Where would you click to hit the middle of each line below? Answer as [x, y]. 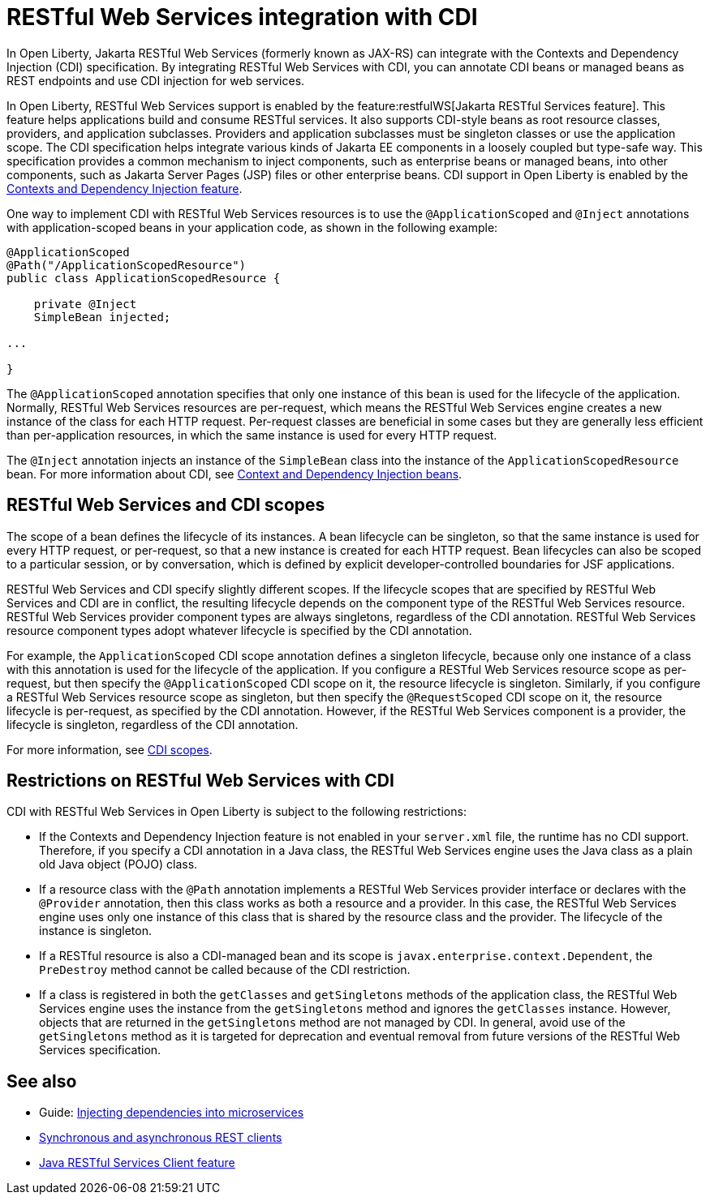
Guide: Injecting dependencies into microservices [172, 1113]
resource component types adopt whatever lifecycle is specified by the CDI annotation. [239, 630]
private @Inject [85, 304]
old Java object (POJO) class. [118, 864]
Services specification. [100, 1050]
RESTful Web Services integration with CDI [242, 17]
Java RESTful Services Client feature [137, 1163]
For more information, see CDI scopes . [110, 749]
